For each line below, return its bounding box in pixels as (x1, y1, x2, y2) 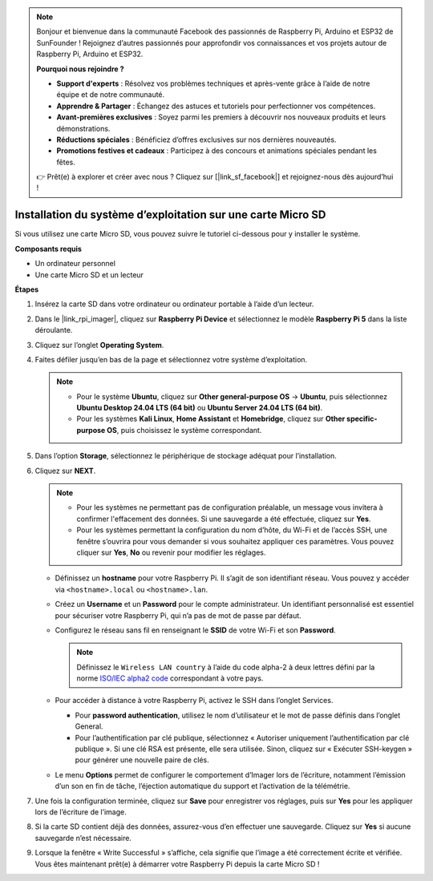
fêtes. (56, 157, 75, 167)
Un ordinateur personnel (34, 259, 116, 269)
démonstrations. (56, 123, 111, 133)
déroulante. (34, 325, 73, 335)
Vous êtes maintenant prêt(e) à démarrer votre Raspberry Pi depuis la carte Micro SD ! (34, 859, 320, 869)
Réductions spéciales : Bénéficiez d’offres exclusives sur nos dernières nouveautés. (56, 135, 337, 144)
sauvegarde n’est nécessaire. (34, 833, 132, 843)
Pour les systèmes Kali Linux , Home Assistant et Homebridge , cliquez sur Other (76, 414, 346, 424)
